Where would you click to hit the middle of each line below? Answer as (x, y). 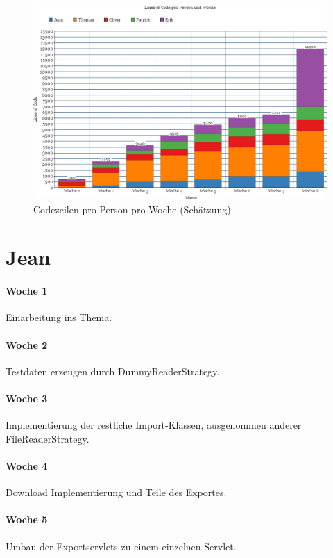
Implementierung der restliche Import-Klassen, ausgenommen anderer (154, 425)
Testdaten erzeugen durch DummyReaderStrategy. (113, 371)
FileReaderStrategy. (48, 438)
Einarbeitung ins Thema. (59, 317)
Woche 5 (27, 519)
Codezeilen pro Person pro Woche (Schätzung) (132, 209)
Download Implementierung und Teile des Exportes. (116, 492)
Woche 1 (27, 291)
